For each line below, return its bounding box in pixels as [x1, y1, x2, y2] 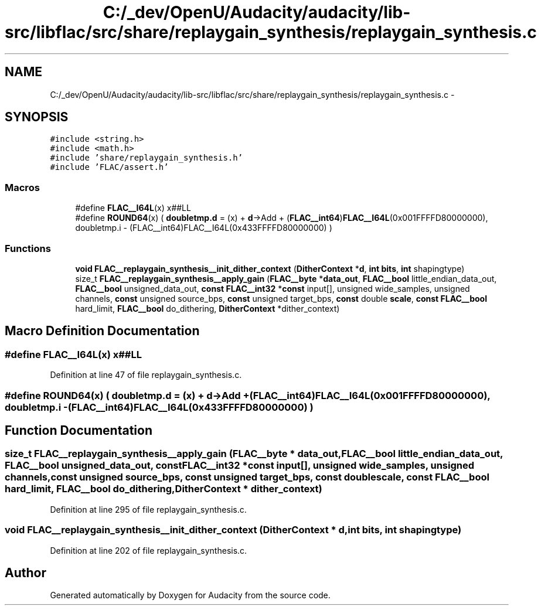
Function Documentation [5, 422, 152, 438]
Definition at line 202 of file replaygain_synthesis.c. [50, 545, 247, 556]
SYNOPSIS [5, 110, 69, 125]
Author [5, 565, 46, 580]
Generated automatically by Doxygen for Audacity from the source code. [50, 590, 331, 601]
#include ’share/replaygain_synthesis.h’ [50, 153, 243, 163]
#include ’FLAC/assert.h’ [50, 162, 169, 172]
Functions [5, 242, 51, 254]
